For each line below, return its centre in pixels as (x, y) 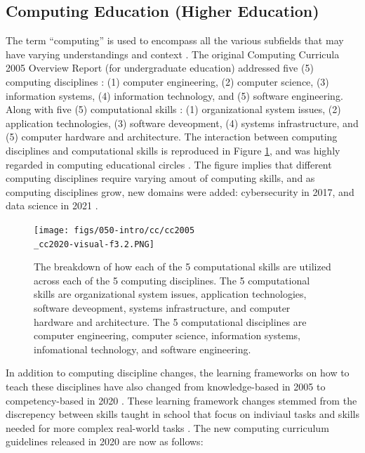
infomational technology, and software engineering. (142, 349)
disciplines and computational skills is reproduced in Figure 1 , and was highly (173, 150)
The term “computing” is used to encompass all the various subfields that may (175, 40)
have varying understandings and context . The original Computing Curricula (173, 54)
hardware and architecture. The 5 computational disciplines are (170, 321)
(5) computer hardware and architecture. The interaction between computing (172, 137)
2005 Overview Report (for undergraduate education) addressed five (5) (160, 68)
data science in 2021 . (52, 205)
